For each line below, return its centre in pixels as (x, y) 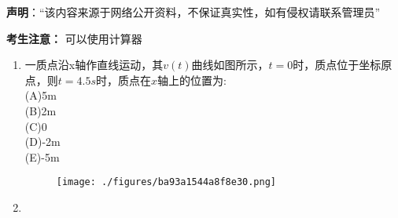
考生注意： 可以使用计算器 (74, 38)
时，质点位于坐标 (337, 65)
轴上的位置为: (192, 80)
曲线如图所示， (230, 65)
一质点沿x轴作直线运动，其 (94, 65)
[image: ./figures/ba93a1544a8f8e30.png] (166, 182)
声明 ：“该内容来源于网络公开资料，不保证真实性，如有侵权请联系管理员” (193, 12)
